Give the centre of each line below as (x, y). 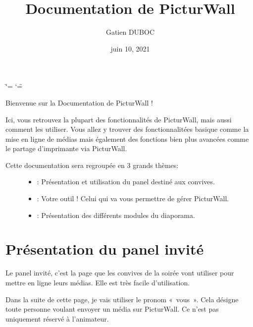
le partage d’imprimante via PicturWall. (66, 148)
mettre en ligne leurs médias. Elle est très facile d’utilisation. (98, 282)
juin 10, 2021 (130, 48)
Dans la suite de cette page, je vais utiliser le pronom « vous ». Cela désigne (122, 299)
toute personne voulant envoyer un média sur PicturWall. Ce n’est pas (112, 309)
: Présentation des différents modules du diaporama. (116, 215)
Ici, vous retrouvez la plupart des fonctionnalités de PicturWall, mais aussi (119, 119)
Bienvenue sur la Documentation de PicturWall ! (79, 102)
